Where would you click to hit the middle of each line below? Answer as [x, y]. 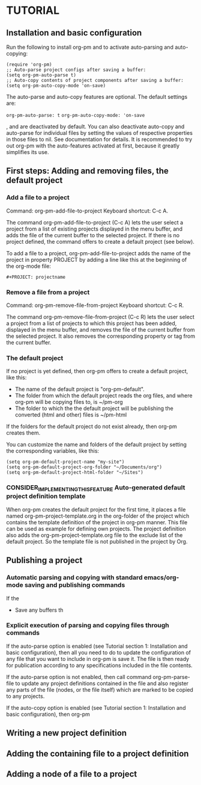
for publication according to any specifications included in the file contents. [100, 665]
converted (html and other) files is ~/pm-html [71, 415]
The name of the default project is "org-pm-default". [80, 389]
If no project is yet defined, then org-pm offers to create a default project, [97, 371]
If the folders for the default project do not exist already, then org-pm [91, 427]
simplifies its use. [28, 152]
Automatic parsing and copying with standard [74, 577]
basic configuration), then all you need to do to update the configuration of [98, 652]
